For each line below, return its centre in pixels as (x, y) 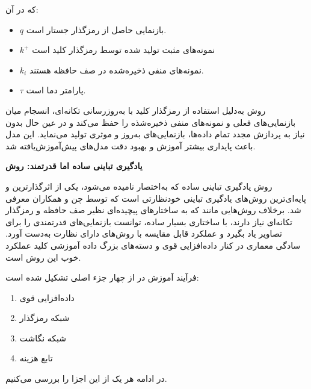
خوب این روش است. (43, 257)
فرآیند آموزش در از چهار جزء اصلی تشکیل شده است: (102, 277)
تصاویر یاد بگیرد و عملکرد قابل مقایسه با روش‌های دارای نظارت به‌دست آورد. (144, 233)
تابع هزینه (36, 358)
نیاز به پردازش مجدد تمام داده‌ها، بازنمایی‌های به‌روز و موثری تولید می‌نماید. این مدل (155, 134)
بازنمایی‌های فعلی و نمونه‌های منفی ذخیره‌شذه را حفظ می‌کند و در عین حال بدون (151, 122)
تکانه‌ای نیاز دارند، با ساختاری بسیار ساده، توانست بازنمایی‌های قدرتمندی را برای (149, 221)
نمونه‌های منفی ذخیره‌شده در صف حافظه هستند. (116, 70)
